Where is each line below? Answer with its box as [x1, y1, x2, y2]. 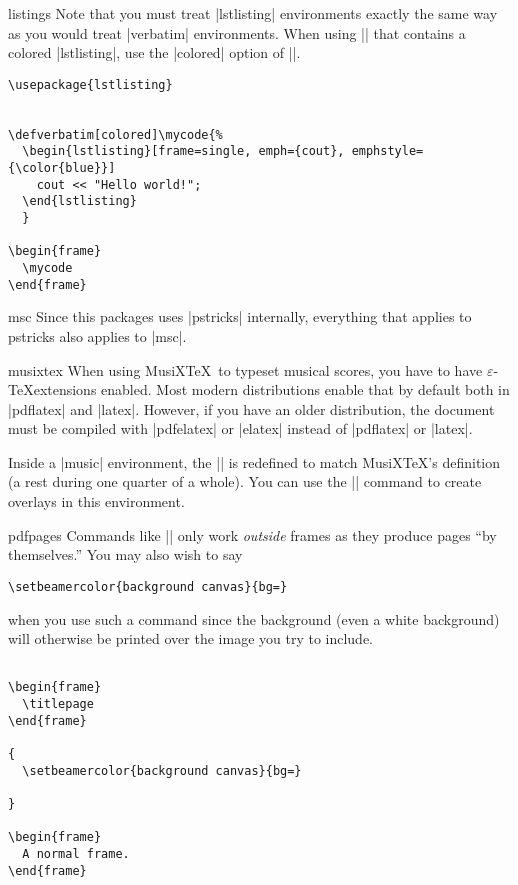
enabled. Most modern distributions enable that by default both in [101, 379, 510, 400]
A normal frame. [22, 846, 130, 861]
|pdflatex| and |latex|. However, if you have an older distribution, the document [8, 398, 495, 419]
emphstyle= [351, 144, 424, 159]
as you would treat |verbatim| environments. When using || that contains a [8, 22, 466, 43]
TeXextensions [8, 379, 97, 400]
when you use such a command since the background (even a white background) [8, 608, 500, 629]
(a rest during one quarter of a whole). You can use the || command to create [8, 471, 482, 492]
